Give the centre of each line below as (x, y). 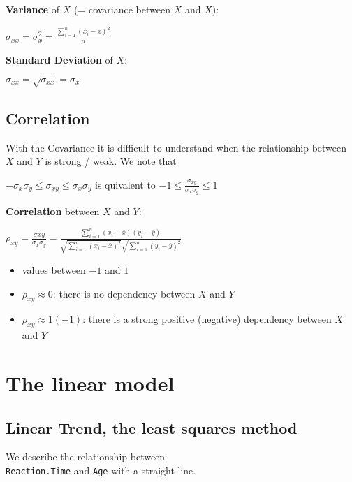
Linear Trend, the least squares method (152, 427)
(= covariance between (122, 9)
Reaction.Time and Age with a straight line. (101, 470)
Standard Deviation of (59, 60)
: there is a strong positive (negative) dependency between (207, 319)
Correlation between (53, 211)
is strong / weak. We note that (111, 161)
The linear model (90, 383)
